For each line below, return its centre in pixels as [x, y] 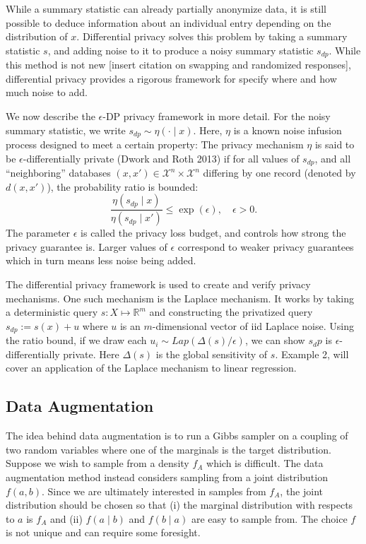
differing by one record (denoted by [279, 173]
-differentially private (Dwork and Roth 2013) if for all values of [161, 158]
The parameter [38, 233]
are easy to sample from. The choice [269, 518]
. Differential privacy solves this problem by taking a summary [212, 36]
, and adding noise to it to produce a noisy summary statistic [181, 50]
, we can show [275, 340]
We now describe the [51, 116]
